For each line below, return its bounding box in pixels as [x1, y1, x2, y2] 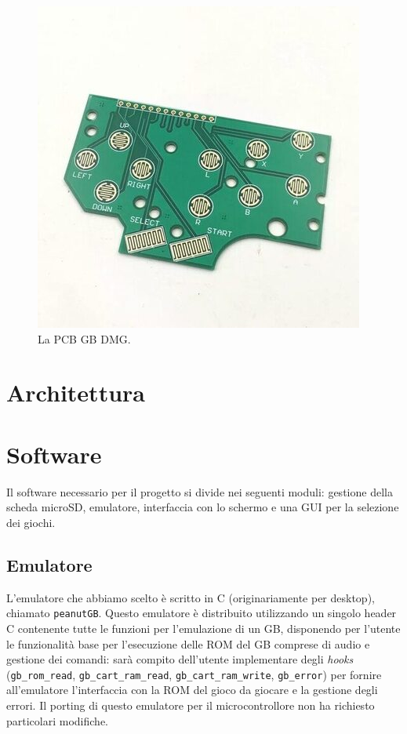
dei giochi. [6, 514, 56, 530]
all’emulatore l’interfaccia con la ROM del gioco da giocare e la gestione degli [6, 681, 378, 698]
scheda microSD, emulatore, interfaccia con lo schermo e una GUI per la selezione [6, 499, 399, 515]
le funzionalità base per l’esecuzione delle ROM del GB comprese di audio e [6, 635, 370, 652]
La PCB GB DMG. [38, 330, 131, 347]
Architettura [6, 376, 145, 409]
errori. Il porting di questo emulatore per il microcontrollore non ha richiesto [6, 696, 375, 713]
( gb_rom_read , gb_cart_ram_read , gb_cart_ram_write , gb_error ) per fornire [6, 666, 382, 682]
